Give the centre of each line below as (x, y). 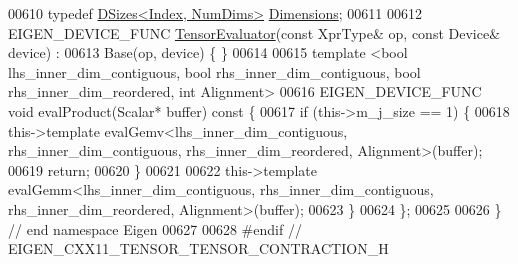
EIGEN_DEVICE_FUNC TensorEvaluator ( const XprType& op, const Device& (254, 32)
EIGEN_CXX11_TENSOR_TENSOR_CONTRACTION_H (198, 248)
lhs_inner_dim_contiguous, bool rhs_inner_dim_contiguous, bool (214, 71)
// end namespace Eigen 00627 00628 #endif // (155, 228)
